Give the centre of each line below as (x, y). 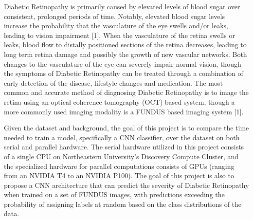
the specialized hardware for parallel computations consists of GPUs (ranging (119, 166)
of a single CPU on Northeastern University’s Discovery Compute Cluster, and (121, 156)
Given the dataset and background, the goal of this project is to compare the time (126, 128)
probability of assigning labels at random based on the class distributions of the (123, 204)
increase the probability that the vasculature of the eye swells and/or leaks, (116, 26)
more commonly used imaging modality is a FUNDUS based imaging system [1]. (124, 111)
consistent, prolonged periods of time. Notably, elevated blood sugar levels (114, 16)
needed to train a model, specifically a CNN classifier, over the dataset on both (122, 137)
